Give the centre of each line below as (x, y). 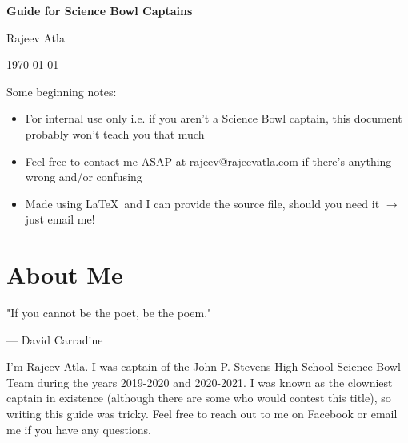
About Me (65, 274)
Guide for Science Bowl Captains (100, 10)
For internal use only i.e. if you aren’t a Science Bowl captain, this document (214, 118)
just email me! (60, 219)
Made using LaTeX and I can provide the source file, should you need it (202, 203)
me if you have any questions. (79, 429)
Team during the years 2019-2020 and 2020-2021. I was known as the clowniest (200, 382)
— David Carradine (55, 339)
